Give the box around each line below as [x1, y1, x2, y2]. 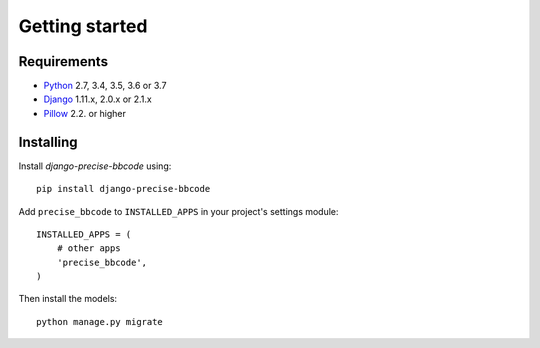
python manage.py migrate [36, 316, 164, 327]
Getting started [18, 15, 148, 37]
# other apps [56, 243, 121, 254]
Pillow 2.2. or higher [43, 107, 127, 119]
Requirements [18, 53, 109, 70]
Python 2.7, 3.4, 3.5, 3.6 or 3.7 [43, 80, 167, 92]
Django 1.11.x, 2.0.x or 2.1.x [43, 93, 152, 105]
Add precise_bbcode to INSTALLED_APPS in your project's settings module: [18, 205, 339, 217]
